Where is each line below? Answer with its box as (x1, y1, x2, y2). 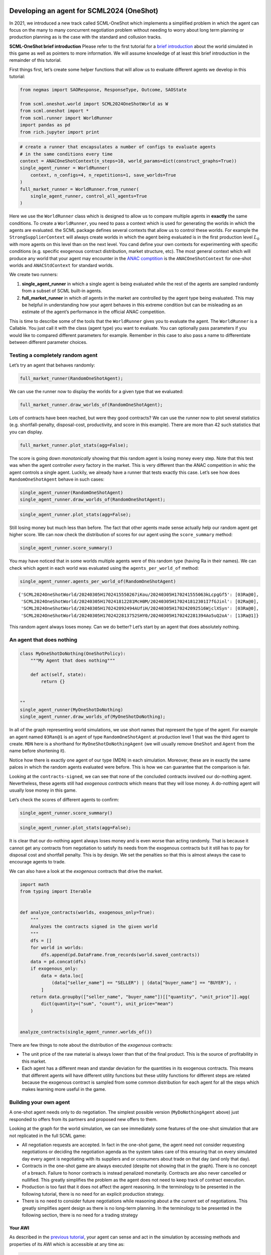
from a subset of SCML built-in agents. (22, 288, 102, 294)
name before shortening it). (9, 748, 66, 754)
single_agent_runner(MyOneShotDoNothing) (20, 707, 123, 712)
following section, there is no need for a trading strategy (22, 1212, 138, 1218)
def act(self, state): (30, 672, 86, 677)
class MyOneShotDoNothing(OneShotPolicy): (20, 651, 126, 656)
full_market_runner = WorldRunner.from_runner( (20, 186, 139, 192)
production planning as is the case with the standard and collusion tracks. (9, 34, 162, 40)
